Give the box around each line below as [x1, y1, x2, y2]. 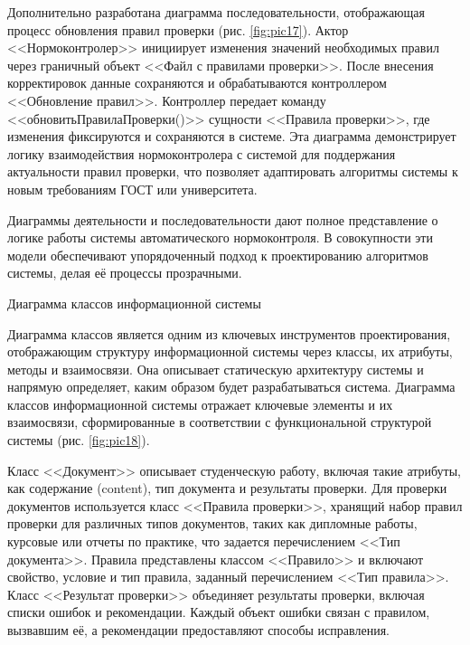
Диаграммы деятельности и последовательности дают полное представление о [7, 210, 438, 229]
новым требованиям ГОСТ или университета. [7, 179, 258, 198]
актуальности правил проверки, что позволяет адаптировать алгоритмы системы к [7, 162, 458, 181]
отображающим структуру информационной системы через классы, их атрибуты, [7, 342, 453, 361]
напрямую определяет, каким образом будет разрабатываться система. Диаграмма [7, 377, 456, 396]
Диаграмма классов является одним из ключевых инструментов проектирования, [7, 324, 451, 343]
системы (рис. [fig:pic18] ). [7, 431, 150, 450]
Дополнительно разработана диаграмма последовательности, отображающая [7, 3, 425, 21]
